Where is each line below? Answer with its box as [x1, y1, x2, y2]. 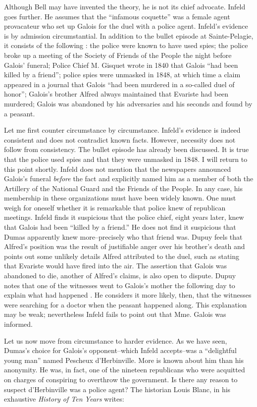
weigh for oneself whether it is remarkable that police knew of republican [4, 202, 226, 212]
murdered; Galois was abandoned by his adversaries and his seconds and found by [4, 98, 253, 108]
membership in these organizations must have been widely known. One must [4, 193, 236, 203]
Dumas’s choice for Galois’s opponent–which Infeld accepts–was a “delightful [4, 345, 237, 356]
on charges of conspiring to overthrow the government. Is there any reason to [4, 374, 238, 384]
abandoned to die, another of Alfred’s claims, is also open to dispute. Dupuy [4, 270, 236, 281]
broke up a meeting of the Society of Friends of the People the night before [4, 50, 232, 60]
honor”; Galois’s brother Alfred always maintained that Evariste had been [4, 89, 229, 99]
